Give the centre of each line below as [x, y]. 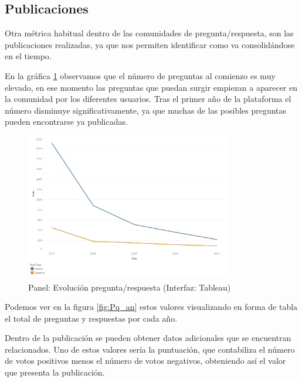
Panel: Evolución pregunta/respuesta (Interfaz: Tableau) [130, 287]
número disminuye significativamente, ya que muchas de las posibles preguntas [146, 110]
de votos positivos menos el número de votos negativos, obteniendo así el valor [145, 361]
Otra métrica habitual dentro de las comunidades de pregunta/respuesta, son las [149, 33]
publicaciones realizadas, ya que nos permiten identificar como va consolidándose [150, 44]
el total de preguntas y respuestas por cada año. [91, 318]
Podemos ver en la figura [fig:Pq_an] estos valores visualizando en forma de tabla [151, 307]
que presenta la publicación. [55, 372]
